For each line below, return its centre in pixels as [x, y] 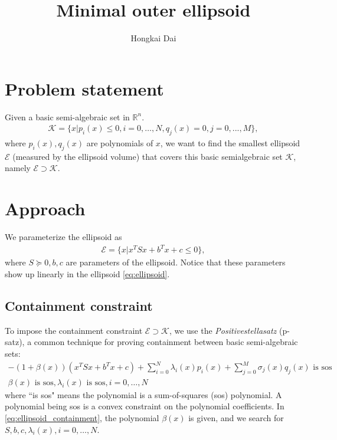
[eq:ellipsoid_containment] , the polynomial [82, 418]
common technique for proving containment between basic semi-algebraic [166, 342]
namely [18, 168]
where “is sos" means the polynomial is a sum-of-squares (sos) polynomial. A [143, 394]
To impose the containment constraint [74, 330]
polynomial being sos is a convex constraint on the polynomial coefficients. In [145, 406]
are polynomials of [120, 143]
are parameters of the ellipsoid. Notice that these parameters [176, 262]
